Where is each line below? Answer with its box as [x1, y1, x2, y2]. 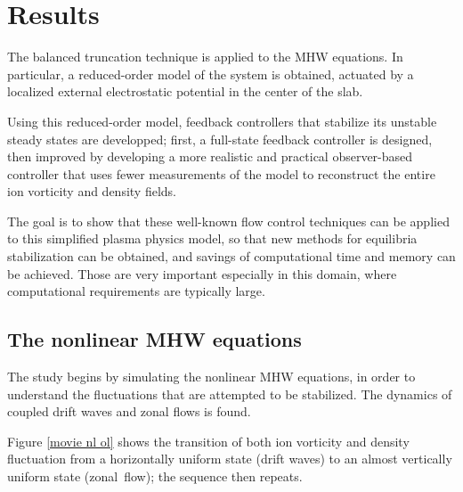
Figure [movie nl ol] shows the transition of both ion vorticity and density [7, 431, 410, 450]
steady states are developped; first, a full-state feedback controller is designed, [7, 129, 433, 148]
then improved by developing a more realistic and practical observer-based [7, 147, 413, 166]
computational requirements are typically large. [7, 282, 265, 300]
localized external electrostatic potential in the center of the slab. [7, 82, 363, 101]
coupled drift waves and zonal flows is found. [7, 402, 251, 421]
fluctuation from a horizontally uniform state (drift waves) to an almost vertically [7, 449, 452, 468]
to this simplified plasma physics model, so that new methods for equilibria [7, 229, 418, 248]
